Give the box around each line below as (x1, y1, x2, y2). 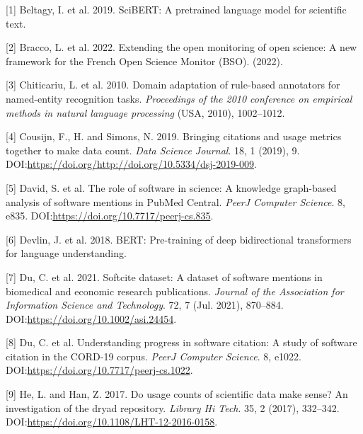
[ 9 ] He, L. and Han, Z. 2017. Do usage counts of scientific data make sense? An (6, 387, 348, 401)
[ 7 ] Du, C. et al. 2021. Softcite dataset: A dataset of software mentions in (6, 269, 323, 284)
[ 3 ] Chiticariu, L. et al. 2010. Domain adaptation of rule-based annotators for (6, 77, 340, 92)
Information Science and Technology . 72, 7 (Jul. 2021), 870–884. (6, 297, 284, 312)
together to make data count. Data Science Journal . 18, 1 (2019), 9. (6, 142, 300, 157)
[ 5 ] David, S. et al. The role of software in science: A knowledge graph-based (6, 180, 337, 195)
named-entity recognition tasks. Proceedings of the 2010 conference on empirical (6, 91, 352, 105)
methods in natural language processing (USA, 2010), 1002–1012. (6, 105, 285, 120)
